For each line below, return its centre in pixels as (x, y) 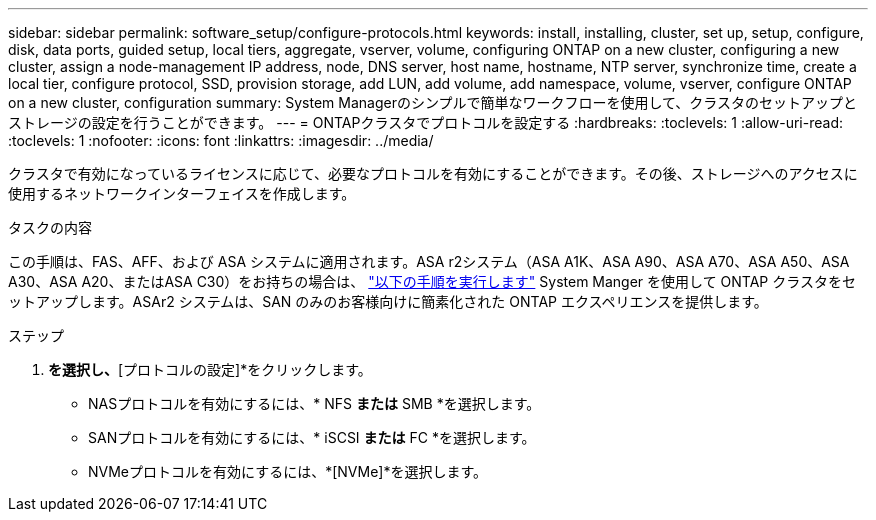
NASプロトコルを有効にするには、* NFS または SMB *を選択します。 (314, 403)
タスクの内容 (50, 227)
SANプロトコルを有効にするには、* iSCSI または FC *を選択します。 (312, 437)
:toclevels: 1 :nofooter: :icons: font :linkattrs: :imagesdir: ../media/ (221, 140)
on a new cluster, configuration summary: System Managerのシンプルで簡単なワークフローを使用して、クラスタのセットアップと (433, 102)
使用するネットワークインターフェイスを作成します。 (182, 193)
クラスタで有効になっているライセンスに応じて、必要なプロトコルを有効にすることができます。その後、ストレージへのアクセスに (433, 173)
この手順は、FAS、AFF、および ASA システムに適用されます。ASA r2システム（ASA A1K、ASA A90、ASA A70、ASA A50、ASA (429, 261)
